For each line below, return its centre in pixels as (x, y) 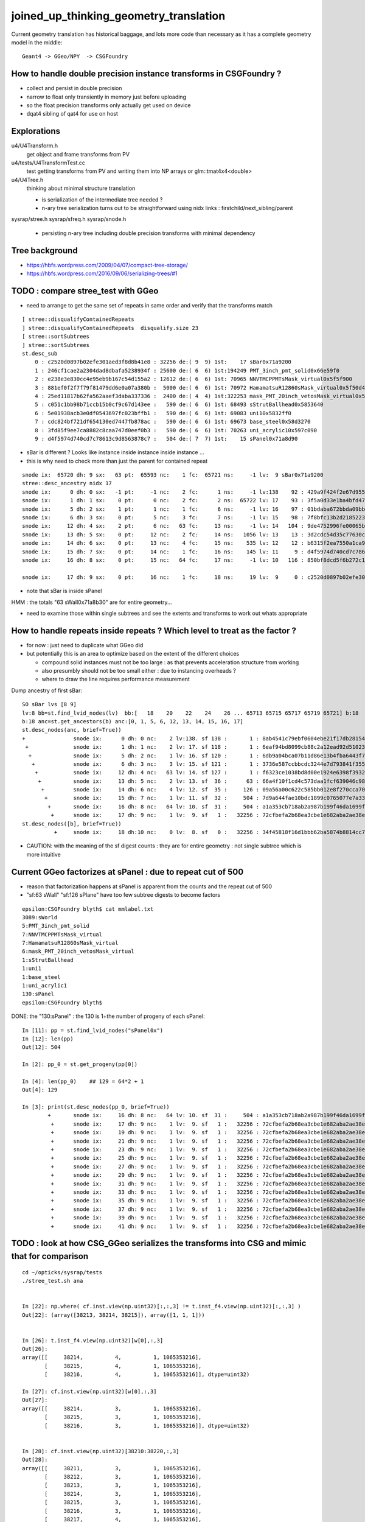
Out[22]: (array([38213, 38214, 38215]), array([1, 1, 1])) (113, 1315)
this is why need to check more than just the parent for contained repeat (117, 461)
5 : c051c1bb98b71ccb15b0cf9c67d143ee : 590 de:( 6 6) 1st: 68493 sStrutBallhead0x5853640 (179, 405)
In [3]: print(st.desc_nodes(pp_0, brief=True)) (96, 1107)
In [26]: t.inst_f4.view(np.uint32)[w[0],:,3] (93, 1340)
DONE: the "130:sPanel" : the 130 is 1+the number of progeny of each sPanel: (108, 1016)
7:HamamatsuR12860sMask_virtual (70, 943)
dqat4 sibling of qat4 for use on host (72, 114)
